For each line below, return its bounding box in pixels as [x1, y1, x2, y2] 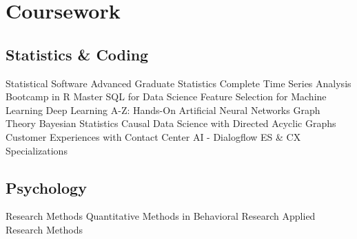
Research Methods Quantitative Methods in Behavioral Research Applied [6, 209, 316, 223]
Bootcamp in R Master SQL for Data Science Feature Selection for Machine [6, 89, 327, 104]
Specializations [6, 143, 68, 157]
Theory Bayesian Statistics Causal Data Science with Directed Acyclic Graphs [6, 116, 336, 130]
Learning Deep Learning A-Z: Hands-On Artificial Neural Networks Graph [6, 102, 320, 117]
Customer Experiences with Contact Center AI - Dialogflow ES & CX [6, 129, 301, 144]
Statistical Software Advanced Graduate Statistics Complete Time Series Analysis [6, 76, 351, 90]
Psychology [6, 177, 87, 198]
